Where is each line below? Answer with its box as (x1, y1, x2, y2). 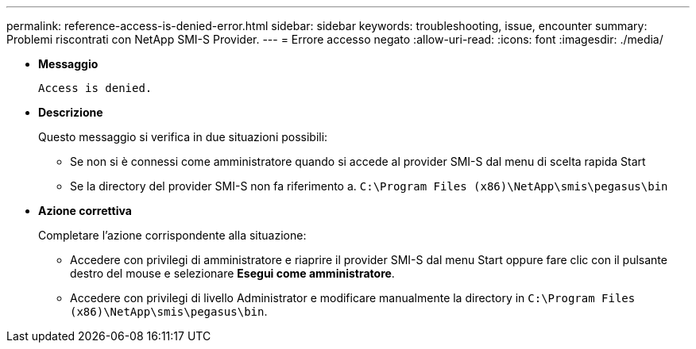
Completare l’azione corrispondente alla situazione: (38, 228, 307, 242)
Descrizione (38, 105, 103, 119)
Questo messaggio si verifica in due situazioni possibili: (38, 130, 328, 144)
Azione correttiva (38, 204, 132, 217)
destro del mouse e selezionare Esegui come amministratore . (70, 267, 395, 280)
